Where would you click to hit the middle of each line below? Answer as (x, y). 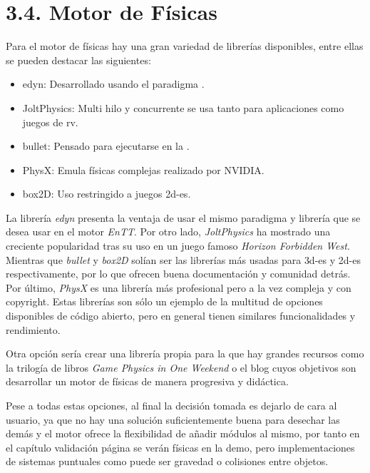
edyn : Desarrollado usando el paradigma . (113, 84)
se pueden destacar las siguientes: (78, 60)
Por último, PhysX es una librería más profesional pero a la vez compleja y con (179, 287)
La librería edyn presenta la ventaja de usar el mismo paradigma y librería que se (183, 217)
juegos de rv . (50, 122)
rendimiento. (33, 329)
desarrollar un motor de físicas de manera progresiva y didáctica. (147, 381)
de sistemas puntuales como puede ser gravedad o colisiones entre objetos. (167, 461)
